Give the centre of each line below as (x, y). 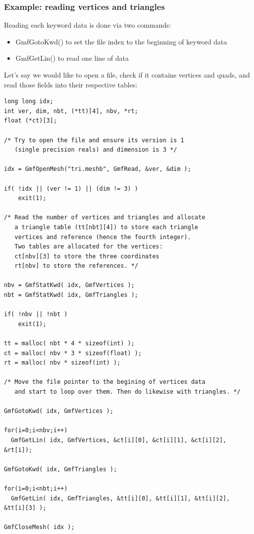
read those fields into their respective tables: (71, 84)
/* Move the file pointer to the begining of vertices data (105, 382)
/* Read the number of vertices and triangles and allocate (105, 218)
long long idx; (29, 102)
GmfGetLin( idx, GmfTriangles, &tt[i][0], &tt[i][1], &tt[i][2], (121, 498)
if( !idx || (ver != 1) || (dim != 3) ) (71, 188)
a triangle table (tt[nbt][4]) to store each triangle (106, 227)
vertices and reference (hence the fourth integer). (103, 237)
